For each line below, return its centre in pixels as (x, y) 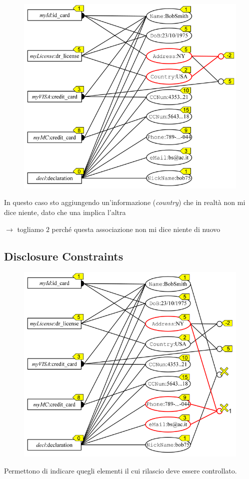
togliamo (30, 229)
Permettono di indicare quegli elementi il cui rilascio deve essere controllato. (120, 470)
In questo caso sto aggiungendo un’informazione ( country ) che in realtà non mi (125, 202)
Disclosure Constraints (64, 256)
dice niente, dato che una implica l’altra (65, 212)
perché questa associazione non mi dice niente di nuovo (136, 229)
